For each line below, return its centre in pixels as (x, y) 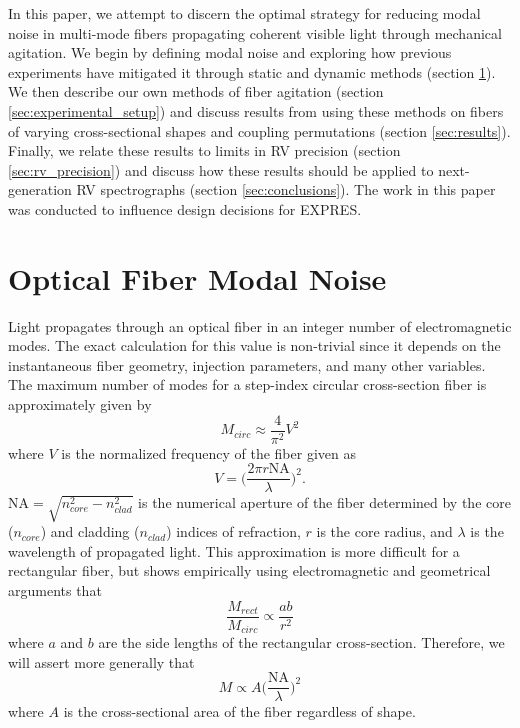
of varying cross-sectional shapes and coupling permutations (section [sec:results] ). (259, 130)
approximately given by (80, 404)
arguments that (55, 590)
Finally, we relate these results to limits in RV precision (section (204, 150)
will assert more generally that (101, 661)
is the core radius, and (384, 531)
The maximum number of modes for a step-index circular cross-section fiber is (247, 384)
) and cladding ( (90, 531)
